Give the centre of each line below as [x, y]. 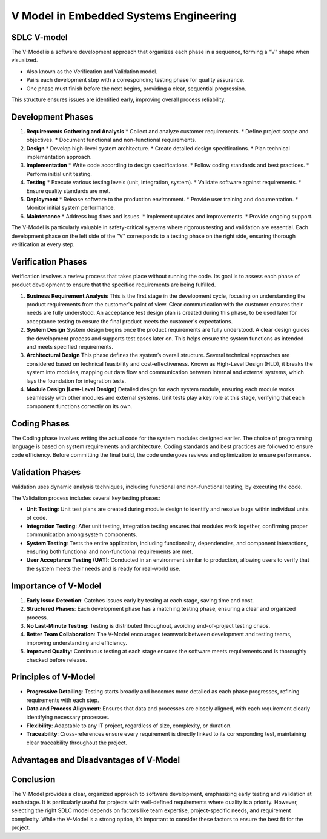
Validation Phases [46, 472]
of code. [37, 517]
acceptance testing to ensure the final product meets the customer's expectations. [130, 321]
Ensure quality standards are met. [68, 190]
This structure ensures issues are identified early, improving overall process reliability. [118, 99]
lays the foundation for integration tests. [76, 381]
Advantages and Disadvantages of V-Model [96, 760]
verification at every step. [43, 244]
